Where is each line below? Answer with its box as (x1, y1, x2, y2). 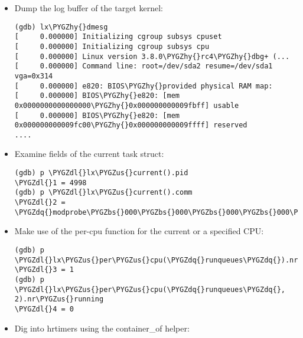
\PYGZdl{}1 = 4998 (14, 178, 87, 187)
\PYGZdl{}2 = (14, 198, 66, 207)
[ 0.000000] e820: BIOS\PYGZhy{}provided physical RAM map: (14, 81, 273, 90)
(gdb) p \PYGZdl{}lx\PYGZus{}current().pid (14, 169, 188, 178)
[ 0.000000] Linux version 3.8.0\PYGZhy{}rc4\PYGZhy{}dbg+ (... (14, 52, 290, 61)
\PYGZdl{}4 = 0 (14, 304, 74, 313)
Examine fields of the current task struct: (14, 147, 164, 160)
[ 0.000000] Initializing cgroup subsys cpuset (14, 32, 222, 41)
